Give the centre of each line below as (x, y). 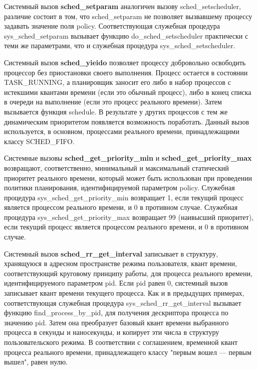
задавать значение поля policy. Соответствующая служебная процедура (112, 26)
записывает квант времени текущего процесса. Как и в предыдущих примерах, (124, 293)
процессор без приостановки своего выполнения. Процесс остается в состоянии (126, 72)
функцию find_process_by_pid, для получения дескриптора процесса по (116, 313)
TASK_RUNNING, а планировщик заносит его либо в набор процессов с (117, 82)
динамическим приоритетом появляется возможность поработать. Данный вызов (127, 121)
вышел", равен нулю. (36, 362)
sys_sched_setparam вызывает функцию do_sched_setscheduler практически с (126, 35)
